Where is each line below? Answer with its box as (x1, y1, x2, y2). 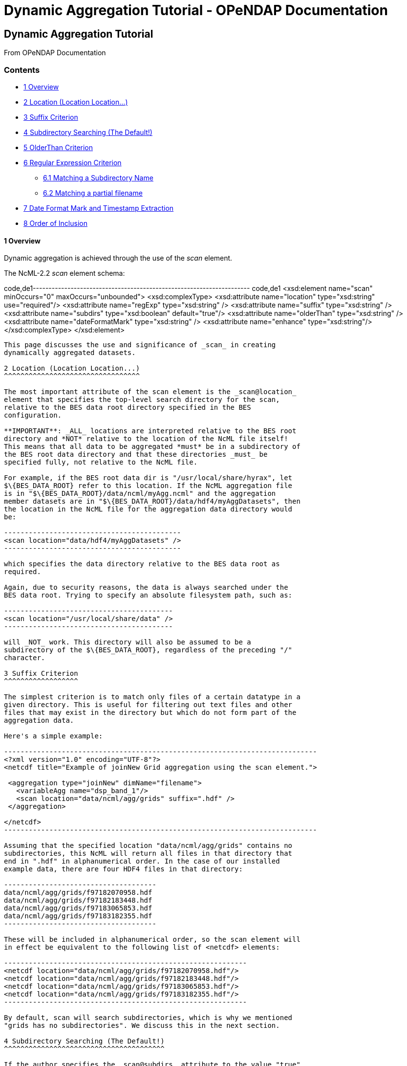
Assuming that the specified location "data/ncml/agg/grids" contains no (4, 842, 293, 850)
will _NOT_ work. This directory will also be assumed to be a (4, 638, 251, 646)
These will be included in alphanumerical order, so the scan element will (4, 935, 300, 944)
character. (4, 654, 45, 662)
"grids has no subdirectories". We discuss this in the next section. (4, 1022, 280, 1030)
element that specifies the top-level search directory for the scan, (4, 396, 280, 404)
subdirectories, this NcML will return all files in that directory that (4, 849, 293, 858)
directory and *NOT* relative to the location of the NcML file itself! (4, 435, 288, 443)
